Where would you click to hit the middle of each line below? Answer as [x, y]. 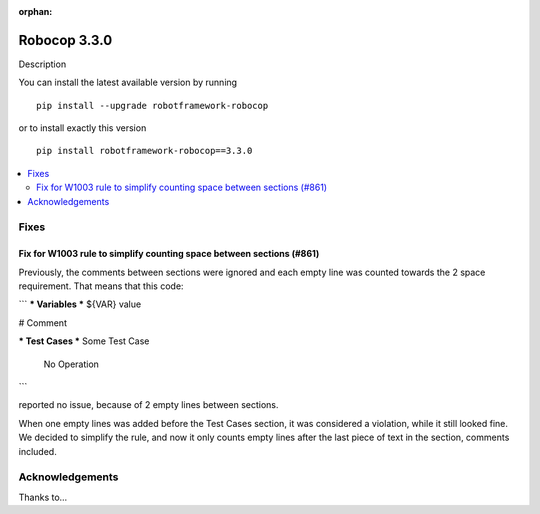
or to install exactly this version [82, 128]
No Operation [71, 364]
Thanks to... [43, 497]
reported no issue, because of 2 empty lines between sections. [148, 405]
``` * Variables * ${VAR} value [80, 304]
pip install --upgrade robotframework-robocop [152, 105]
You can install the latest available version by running [128, 82]
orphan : [35, 11]
